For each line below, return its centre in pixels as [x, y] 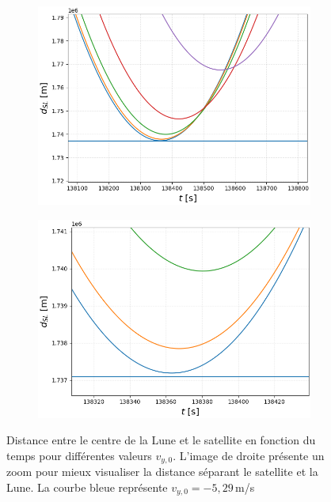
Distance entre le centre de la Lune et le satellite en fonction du [161, 440]
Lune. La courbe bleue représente [87, 487]
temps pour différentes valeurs [79, 455]
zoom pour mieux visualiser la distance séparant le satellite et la [162, 472]
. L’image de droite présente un [249, 455]
